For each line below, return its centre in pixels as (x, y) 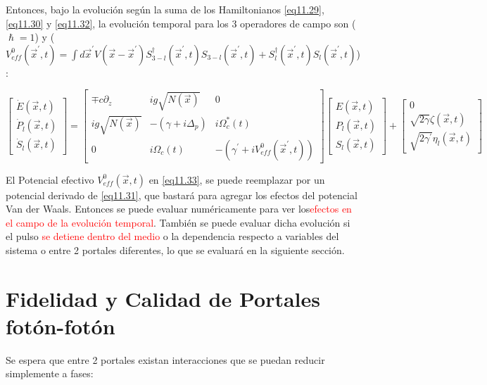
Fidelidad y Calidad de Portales (163, 298)
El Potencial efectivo (50, 179)
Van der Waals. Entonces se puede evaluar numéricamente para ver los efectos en (179, 209)
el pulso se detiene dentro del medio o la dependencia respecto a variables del (172, 236)
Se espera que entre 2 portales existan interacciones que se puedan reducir (165, 359)
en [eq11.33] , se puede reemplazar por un (237, 179)
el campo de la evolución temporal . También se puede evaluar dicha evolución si (178, 222)
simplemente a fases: (50, 373)
